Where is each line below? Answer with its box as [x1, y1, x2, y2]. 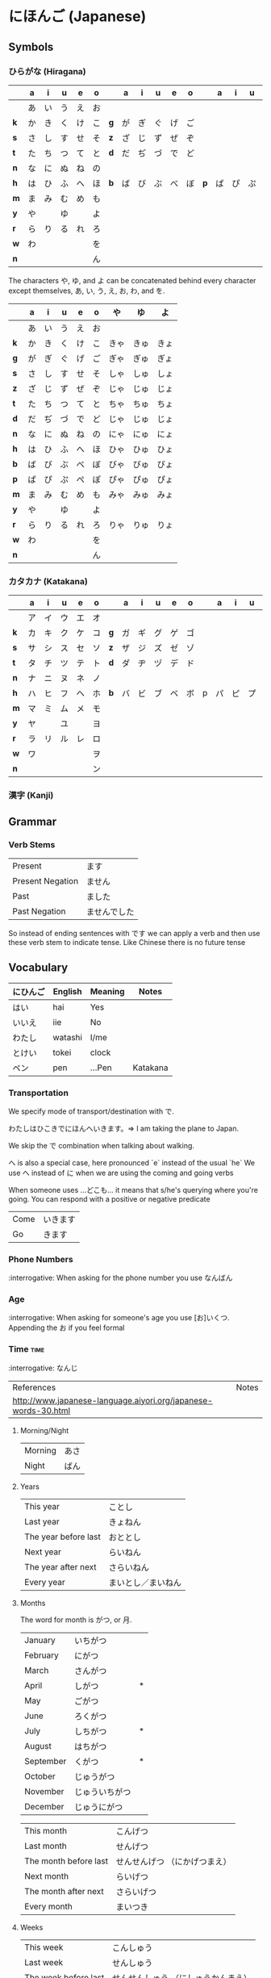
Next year [23, 1546, 62, 1558]
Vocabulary [8, 961, 69, 975]
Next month [23, 1870, 69, 1881]
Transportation [8, 1087, 69, 1098]
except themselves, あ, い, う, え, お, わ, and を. [8, 286, 165, 295]
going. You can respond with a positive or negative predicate [8, 1194, 211, 1203]
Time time [8, 1344, 45, 1355]
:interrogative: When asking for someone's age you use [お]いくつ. [8, 1313, 230, 1323]
